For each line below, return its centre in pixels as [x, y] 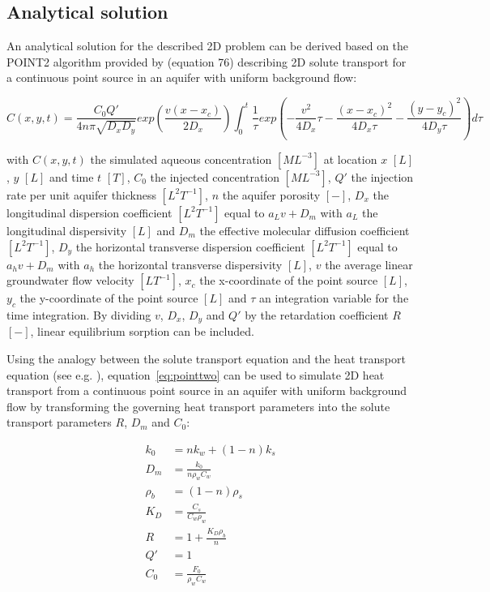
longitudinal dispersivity [67, 230]
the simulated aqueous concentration [181, 159]
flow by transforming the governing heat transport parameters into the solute [198, 406]
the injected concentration [215, 176]
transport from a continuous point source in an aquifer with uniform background [207, 390]
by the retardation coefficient [317, 314]
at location [350, 159]
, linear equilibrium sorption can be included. [142, 331]
